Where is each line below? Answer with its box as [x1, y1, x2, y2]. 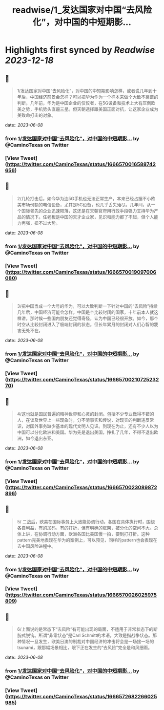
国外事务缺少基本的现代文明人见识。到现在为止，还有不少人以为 [30, 423, 159, 429]
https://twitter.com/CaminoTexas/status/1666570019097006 [7, 268, 157, 275]
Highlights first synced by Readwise [5, 44, 155, 56]
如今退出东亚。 [25, 435, 56, 441]
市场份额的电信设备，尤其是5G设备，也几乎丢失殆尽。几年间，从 [21, 201, 151, 208]
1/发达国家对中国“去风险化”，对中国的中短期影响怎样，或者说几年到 [17, 88, 153, 93]
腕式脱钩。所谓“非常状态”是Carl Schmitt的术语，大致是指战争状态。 [17, 632, 153, 638]
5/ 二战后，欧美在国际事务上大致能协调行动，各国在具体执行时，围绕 [17, 518, 155, 524]
